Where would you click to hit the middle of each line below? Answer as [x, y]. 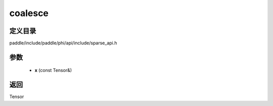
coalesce [29, 13]
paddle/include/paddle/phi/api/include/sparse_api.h [63, 43]
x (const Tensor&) [53, 70]
